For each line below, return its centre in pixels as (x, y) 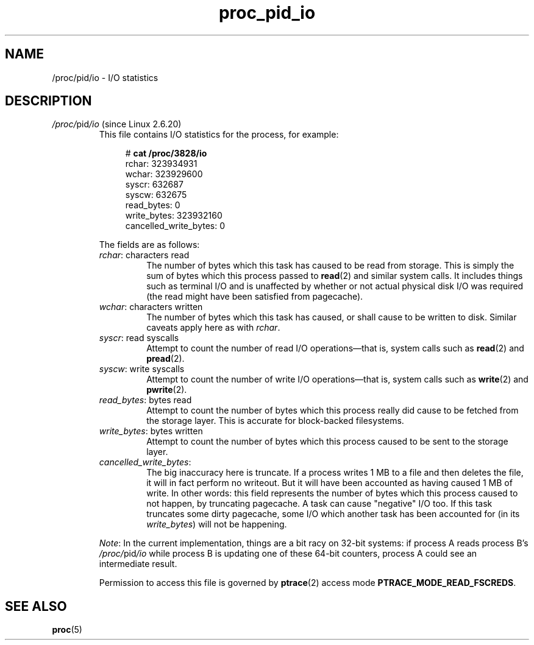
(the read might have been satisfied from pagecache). (255, 297)
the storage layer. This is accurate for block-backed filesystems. (275, 421)
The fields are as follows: (149, 245)
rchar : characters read (144, 255)
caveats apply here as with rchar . (213, 328)
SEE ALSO (36, 606)
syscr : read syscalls (139, 338)
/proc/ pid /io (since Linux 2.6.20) (117, 124)
